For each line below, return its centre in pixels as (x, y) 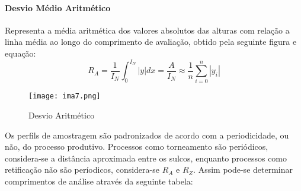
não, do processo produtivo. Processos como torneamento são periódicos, (137, 146)
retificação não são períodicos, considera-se (82, 169)
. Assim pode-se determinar (243, 169)
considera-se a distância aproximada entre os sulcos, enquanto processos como (146, 158)
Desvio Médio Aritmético (58, 7)
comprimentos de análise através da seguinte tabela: (99, 181)
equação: (20, 53)
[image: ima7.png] (65, 96)
